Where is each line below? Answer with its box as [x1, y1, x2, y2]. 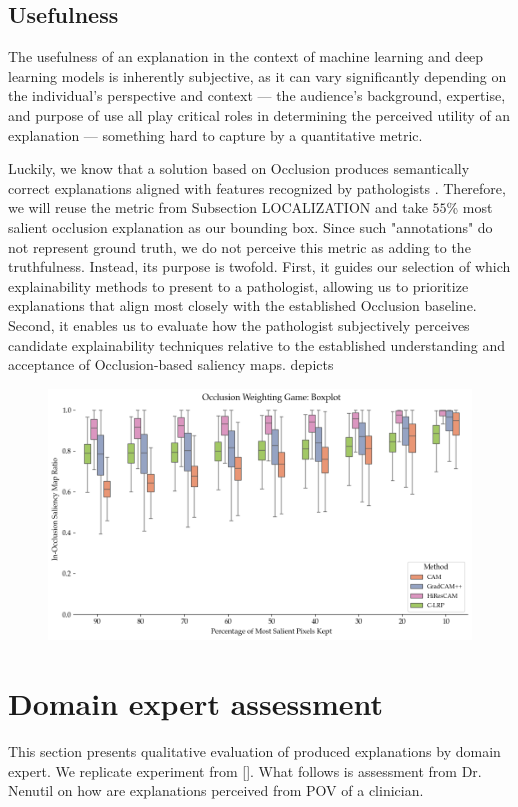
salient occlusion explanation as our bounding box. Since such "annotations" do [8, 216, 493, 237]
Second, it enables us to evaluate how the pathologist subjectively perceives [8, 314, 470, 335]
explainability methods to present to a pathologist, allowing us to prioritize [8, 275, 469, 296]
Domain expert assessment [8, 683, 383, 724]
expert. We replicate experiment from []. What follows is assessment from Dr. [8, 760, 482, 781]
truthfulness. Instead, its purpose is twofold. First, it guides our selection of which [8, 256, 511, 277]
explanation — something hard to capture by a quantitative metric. [8, 124, 423, 145]
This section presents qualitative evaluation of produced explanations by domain [8, 741, 501, 762]
